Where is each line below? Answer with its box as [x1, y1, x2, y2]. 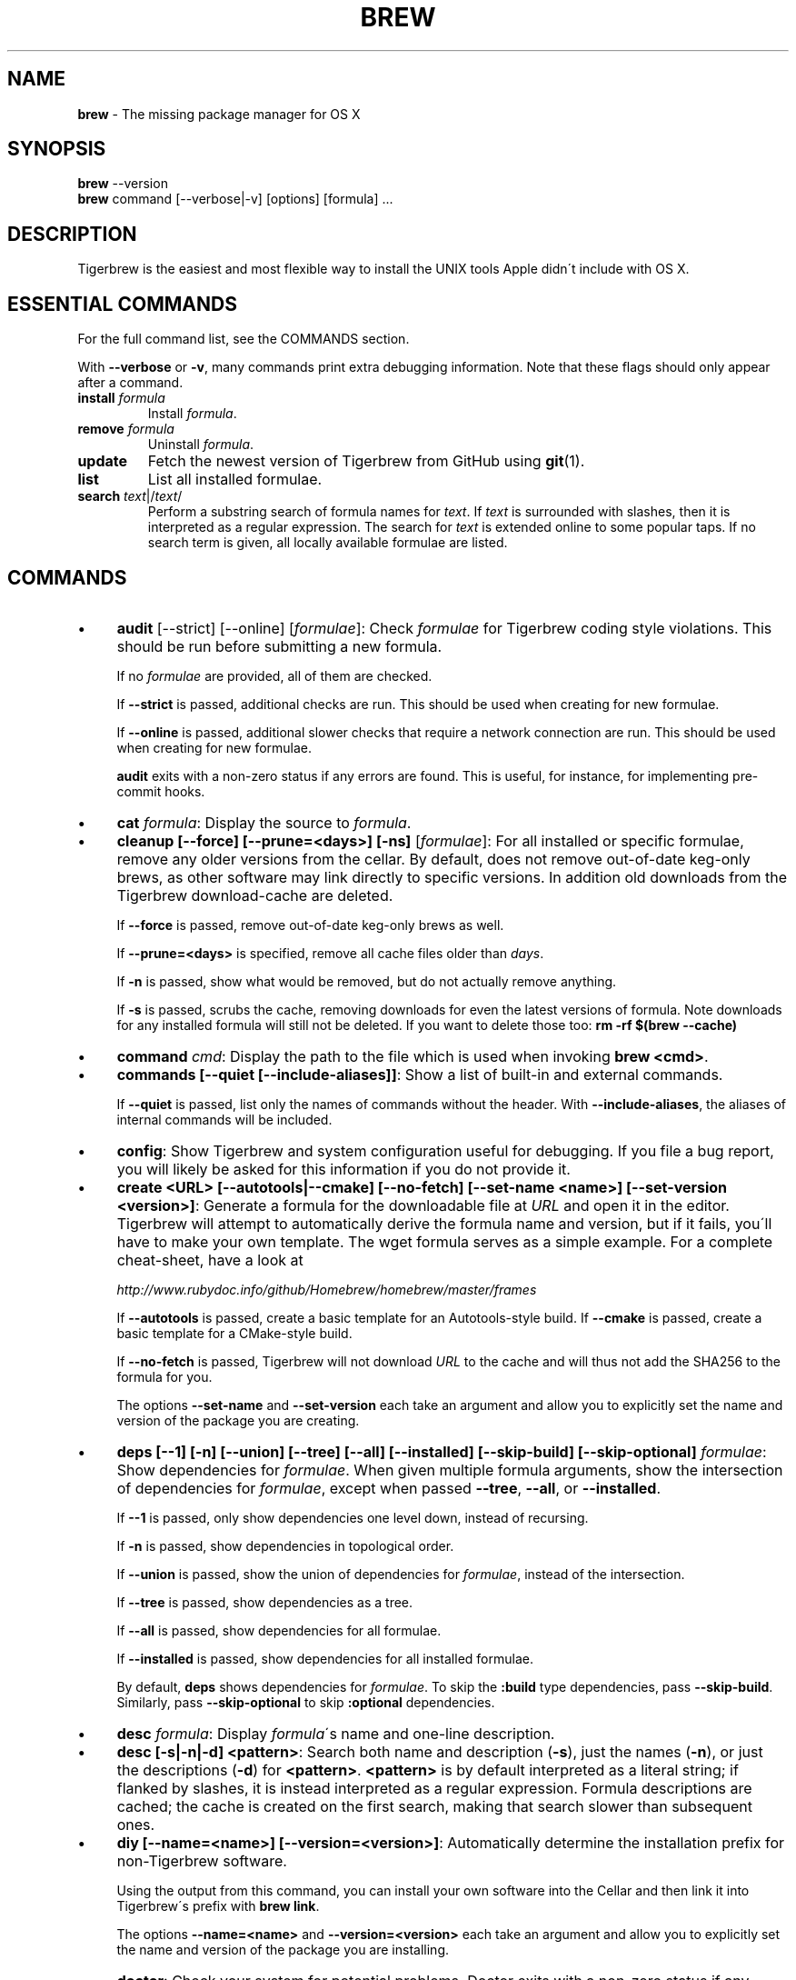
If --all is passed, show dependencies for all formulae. [116, 1622, 442, 1638]
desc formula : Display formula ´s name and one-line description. [116, 1724, 555, 1743]
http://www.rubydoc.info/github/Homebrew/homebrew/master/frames [116, 1281, 537, 1297]
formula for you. [116, 1368, 213, 1385]
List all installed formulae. [147, 470, 323, 489]
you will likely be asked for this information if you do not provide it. [116, 1159, 571, 1178]
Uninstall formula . [147, 436, 254, 453]
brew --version [77, 175, 168, 192]
